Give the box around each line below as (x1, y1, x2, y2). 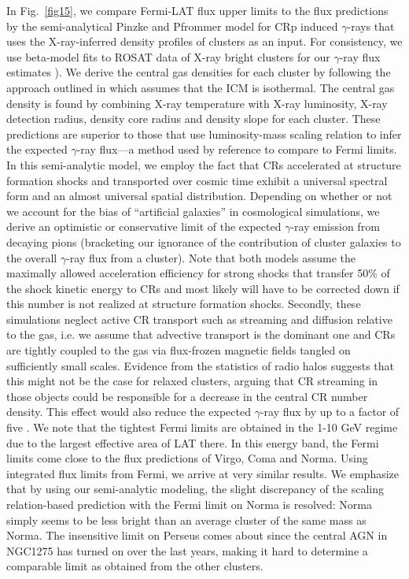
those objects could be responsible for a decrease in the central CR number (6, 388, 368, 404)
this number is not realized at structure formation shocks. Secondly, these (6, 295, 361, 312)
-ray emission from (290, 218, 380, 235)
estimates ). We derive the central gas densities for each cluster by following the (6, 64, 391, 80)
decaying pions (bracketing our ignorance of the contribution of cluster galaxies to (6, 233, 401, 250)
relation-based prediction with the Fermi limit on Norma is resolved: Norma (6, 496, 372, 512)
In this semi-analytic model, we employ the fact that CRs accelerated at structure (6, 156, 401, 173)
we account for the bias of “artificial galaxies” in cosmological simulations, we (6, 202, 380, 219)
